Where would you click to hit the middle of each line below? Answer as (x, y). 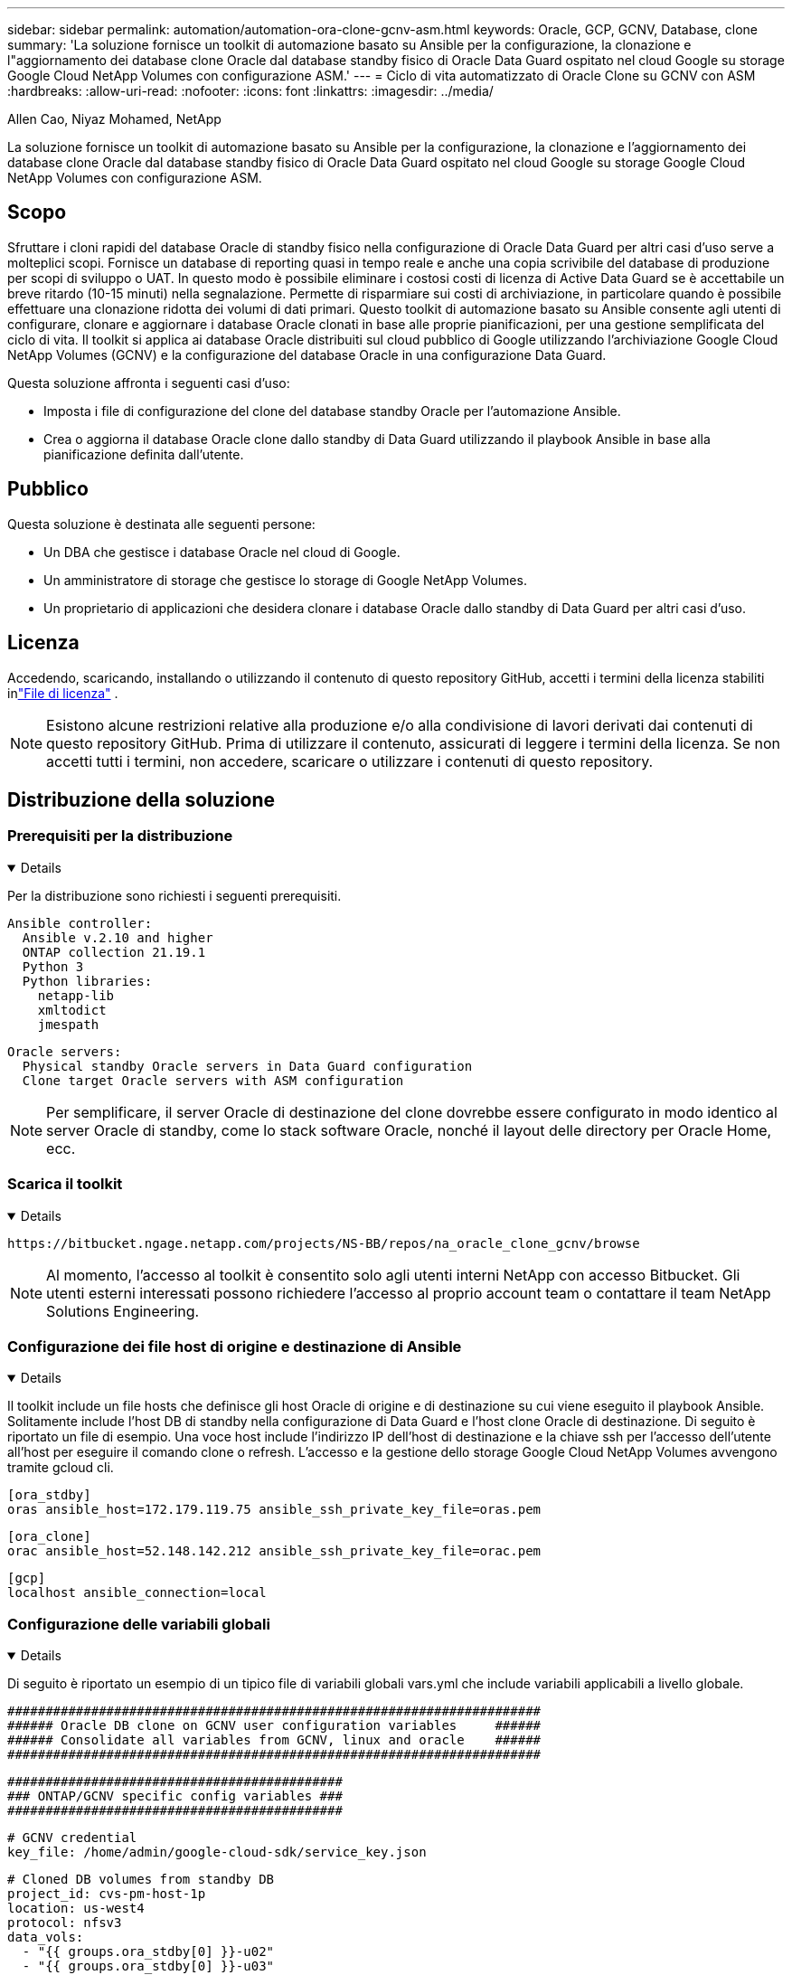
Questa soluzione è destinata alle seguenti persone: (161, 524)
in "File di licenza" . (63, 693)
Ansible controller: (80, 923)
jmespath (68, 1024)
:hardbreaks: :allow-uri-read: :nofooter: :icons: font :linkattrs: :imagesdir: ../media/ (250, 91)
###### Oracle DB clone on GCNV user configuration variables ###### (274, 1725)
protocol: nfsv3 (65, 1923)
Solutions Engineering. (123, 1311)
